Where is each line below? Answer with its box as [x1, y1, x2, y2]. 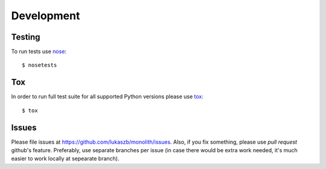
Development [11, 9, 80, 22]
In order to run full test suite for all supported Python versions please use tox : [11, 93, 203, 100]
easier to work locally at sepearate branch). [11, 155, 120, 162]
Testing [11, 32, 40, 42]
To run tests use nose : [11, 48, 66, 55]
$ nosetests [22, 62, 57, 69]
